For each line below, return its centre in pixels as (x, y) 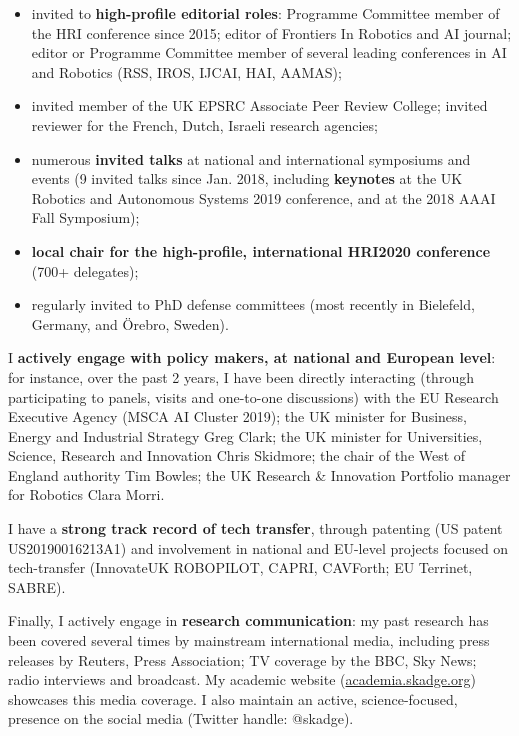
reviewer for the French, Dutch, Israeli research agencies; (204, 124)
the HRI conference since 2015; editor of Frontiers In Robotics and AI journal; (271, 32)
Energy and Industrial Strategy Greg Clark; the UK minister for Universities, (245, 435)
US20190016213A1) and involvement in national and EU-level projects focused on (258, 547)
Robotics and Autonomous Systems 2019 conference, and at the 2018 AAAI (263, 197)
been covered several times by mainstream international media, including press (249, 640)
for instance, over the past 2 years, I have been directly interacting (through (241, 376)
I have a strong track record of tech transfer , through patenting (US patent (255, 528)
